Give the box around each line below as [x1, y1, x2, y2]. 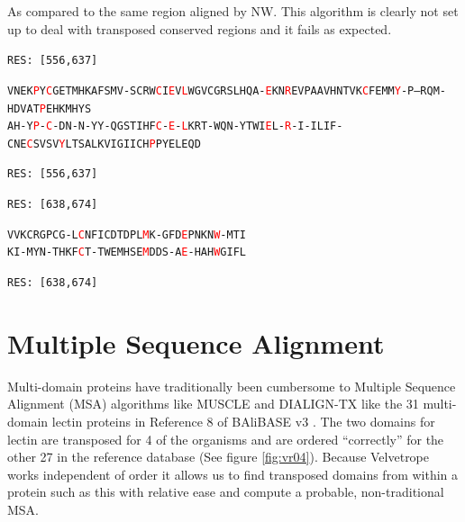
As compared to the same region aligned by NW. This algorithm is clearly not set [7, 2, 459, 20]
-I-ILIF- [291, 120, 343, 133]
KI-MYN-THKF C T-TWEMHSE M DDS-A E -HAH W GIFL [7, 246, 246, 259]
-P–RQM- [400, 84, 446, 97]
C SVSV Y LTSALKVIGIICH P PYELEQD [26, 137, 201, 150]
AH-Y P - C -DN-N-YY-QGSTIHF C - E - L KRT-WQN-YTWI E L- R [7, 120, 292, 133]
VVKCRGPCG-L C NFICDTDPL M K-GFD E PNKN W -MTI [7, 228, 246, 241]
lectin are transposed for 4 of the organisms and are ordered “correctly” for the [7, 429, 444, 448]
